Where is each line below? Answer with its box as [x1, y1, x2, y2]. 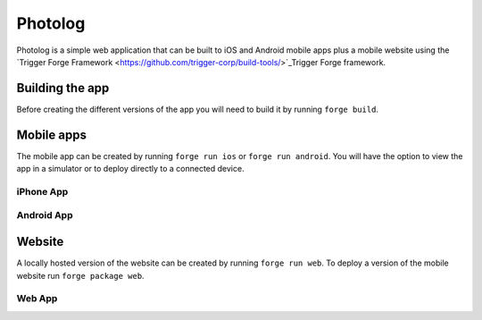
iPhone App [16, 185, 69, 198]
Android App [16, 209, 73, 222]
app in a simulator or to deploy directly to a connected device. [16, 164, 245, 174]
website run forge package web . [16, 270, 145, 281]
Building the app [16, 80, 110, 96]
